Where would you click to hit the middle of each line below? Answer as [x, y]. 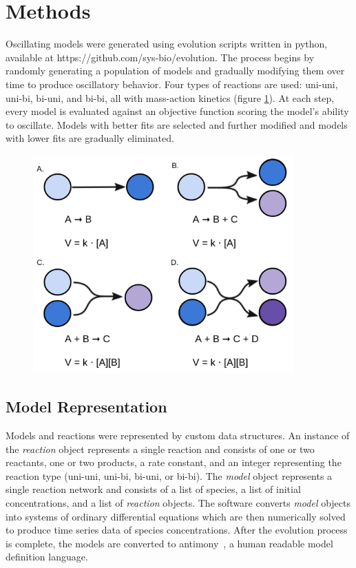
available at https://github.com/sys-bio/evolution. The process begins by [160, 57]
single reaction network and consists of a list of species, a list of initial [153, 489]
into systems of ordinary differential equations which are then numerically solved [176, 516]
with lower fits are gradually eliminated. [90, 138]
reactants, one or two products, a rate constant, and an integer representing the [174, 462]
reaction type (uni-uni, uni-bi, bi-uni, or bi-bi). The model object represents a [169, 475]
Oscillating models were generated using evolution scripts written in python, [167, 44]
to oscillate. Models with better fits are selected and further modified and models [177, 124]
